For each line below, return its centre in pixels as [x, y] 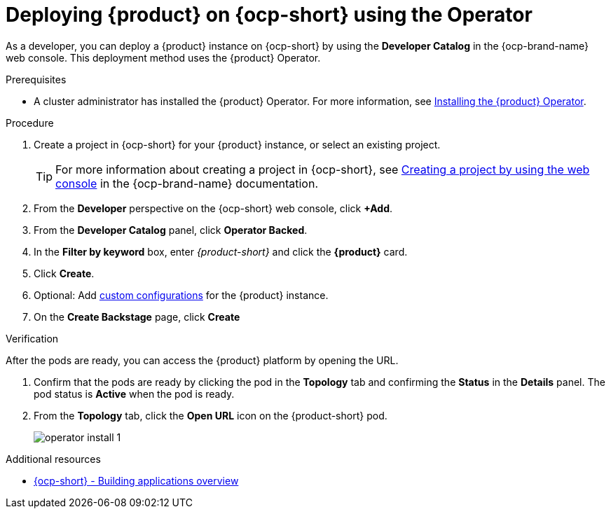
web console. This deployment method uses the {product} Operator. [163, 57]
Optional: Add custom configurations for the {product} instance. [181, 295]
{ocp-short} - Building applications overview [136, 480]
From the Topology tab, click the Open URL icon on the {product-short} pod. [211, 415]
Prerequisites [36, 79]
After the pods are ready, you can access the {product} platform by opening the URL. [202, 360]
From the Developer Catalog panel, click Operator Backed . [171, 230]
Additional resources [53, 459]
